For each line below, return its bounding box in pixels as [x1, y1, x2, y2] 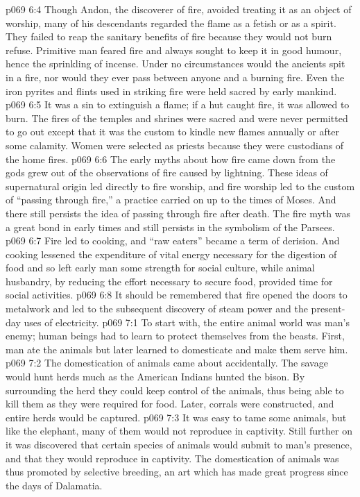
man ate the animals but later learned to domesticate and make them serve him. [6, 342, 348, 356]
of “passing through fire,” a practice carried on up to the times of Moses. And [6, 192, 336, 207]
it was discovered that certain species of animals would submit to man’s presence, [6, 437, 352, 451]
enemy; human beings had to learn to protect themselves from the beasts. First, [6, 328, 345, 343]
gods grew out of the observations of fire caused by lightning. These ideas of [6, 165, 328, 180]
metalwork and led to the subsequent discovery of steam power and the [6, 301, 308, 316]
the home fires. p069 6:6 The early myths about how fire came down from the [6, 151, 336, 166]
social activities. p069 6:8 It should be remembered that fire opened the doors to [6, 287, 348, 302]
